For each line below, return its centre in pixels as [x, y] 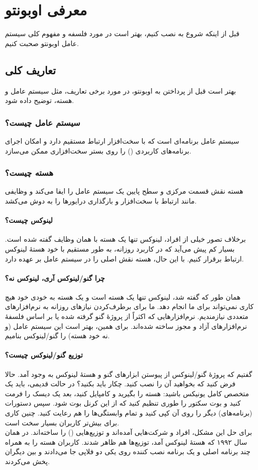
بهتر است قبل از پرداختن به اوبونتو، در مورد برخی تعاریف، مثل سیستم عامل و [121, 90]
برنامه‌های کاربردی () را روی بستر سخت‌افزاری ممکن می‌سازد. [98, 150]
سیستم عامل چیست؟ [43, 122]
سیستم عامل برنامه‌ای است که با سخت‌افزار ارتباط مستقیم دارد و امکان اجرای [122, 140]
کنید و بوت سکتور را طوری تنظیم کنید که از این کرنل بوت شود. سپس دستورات [123, 403]
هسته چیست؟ [29, 173]
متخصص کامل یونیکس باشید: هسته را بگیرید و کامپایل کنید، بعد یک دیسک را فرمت [127, 393]
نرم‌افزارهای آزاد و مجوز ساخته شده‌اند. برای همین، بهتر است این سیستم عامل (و [126, 326]
